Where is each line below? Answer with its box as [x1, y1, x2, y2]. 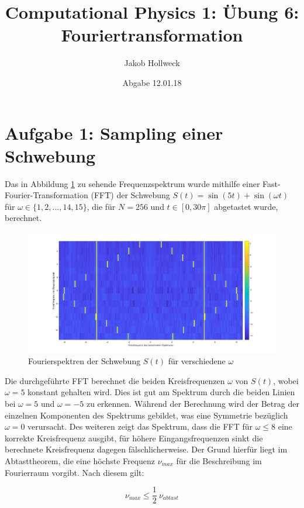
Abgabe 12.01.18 [122, 76, 182, 88]
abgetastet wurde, [214, 200, 278, 212]
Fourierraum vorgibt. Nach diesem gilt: [5, 466, 144, 478]
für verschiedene [168, 355, 226, 367]
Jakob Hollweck [124, 57, 180, 69]
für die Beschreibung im [176, 454, 262, 466]
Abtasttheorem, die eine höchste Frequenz [5, 454, 156, 466]
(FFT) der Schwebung [91, 189, 170, 201]
